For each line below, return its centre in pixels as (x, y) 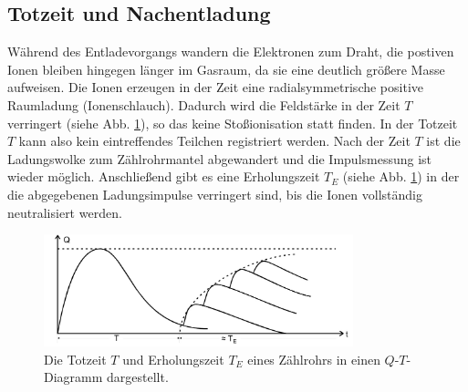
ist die (443, 141)
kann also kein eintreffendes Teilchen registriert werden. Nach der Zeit (214, 141)
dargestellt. (138, 377)
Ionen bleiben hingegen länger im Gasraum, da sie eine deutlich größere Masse (226, 69)
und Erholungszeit (173, 359)
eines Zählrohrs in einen (314, 359)
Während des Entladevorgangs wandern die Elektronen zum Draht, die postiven (231, 52)
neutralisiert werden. (65, 212)
